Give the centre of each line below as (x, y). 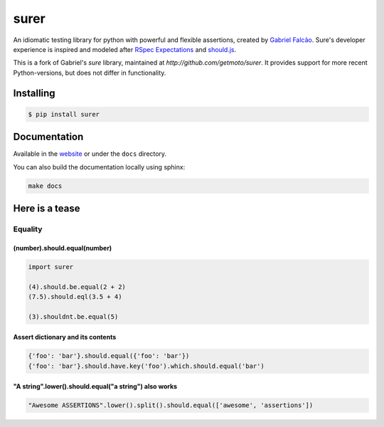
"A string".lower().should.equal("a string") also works (95, 386)
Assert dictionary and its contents (65, 337)
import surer (51, 267)
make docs (45, 186)
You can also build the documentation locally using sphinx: (99, 167)
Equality (28, 229)
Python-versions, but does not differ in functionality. (90, 73)
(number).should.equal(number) (63, 248)
